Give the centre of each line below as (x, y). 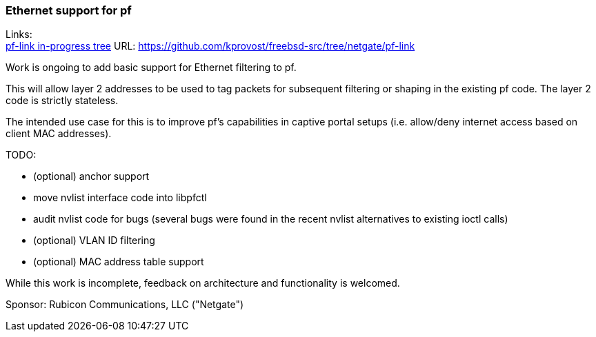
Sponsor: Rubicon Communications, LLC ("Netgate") (125, 305)
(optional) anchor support (91, 176)
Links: (19, 34)
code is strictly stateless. (62, 101)
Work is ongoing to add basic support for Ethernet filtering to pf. (151, 68)
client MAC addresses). (59, 134)
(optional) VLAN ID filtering (94, 241)
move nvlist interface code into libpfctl (120, 198)
